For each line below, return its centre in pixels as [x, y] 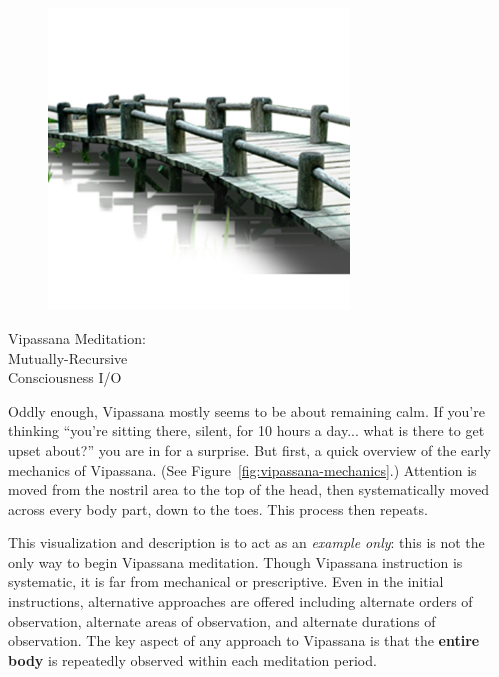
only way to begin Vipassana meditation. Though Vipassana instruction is [235, 561]
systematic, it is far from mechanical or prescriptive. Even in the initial [226, 581]
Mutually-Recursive [68, 357]
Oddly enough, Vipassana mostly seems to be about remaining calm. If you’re [246, 410]
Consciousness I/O [65, 377]
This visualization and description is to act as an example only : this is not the [246, 542]
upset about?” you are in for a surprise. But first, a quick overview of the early [249, 449]
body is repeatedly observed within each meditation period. [192, 659]
